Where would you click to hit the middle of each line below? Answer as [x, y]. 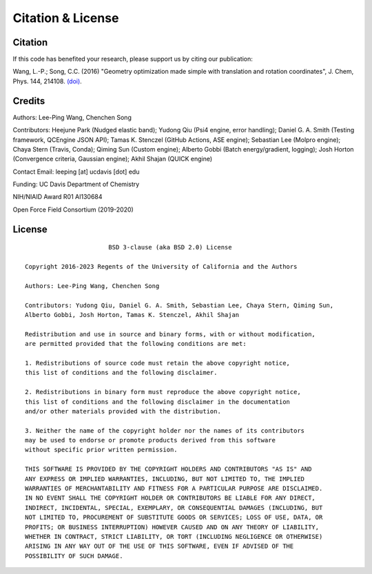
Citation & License [66, 18]
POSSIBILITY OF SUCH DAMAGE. [74, 556]
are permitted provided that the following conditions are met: [136, 344]
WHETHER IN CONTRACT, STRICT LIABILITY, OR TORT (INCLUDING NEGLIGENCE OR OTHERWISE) [174, 536]
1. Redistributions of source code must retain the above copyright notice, [158, 363]
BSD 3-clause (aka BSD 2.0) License [170, 247]
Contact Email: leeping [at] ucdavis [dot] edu [76, 172]
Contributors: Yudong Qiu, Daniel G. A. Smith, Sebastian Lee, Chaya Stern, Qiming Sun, [179, 305]
